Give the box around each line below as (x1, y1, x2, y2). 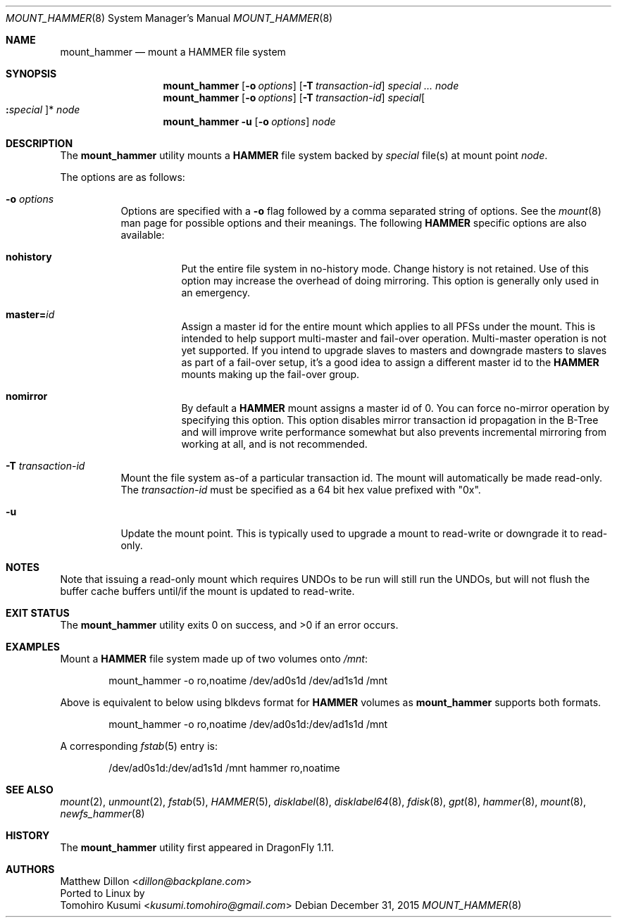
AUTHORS (6, 863, 55, 875)
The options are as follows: (60, 171, 185, 183)
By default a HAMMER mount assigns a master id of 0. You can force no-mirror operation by (181, 402, 610, 414)
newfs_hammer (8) (60, 808, 145, 820)
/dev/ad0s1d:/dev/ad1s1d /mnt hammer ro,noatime (108, 762, 340, 774)
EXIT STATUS (6, 607, 70, 619)
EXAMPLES (6, 641, 60, 653)
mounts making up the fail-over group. (181, 368, 360, 380)
